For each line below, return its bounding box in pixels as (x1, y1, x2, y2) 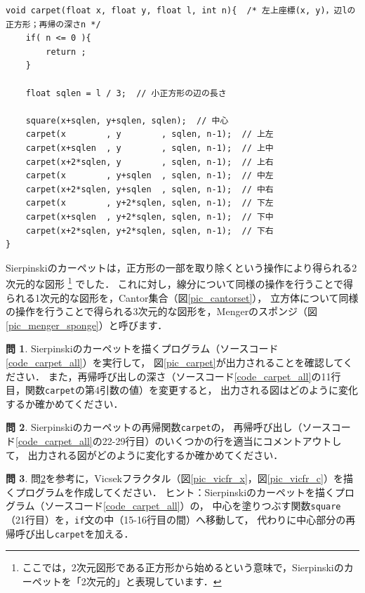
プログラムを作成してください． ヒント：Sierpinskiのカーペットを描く (15, 484, 336, 499)
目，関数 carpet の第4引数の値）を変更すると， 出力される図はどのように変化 (6, 382, 359, 397)
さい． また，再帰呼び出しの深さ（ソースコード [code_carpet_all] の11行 (15, 368, 341, 383)
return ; (46, 46, 86, 57)
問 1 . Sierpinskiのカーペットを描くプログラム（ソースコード (6, 341, 279, 356)
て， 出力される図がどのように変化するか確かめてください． (6, 447, 284, 462)
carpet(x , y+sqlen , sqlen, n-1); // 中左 (25, 171, 274, 181)
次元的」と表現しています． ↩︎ (86, 573, 222, 588)
